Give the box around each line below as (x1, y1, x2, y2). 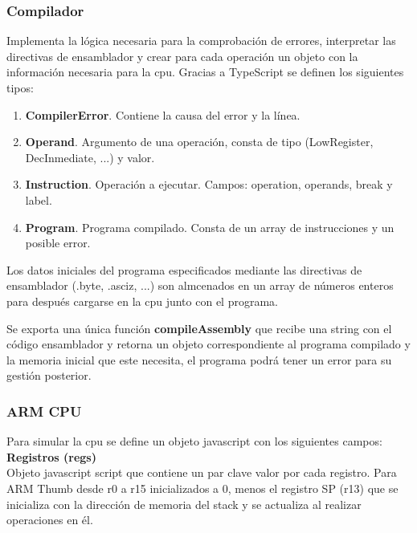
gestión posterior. (6, 367, 92, 384)
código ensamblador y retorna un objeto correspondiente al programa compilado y (6, 336, 411, 352)
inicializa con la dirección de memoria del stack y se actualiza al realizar (6, 495, 362, 512)
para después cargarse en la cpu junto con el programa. (6, 292, 278, 309)
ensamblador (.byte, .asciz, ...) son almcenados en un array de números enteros (6, 277, 394, 294)
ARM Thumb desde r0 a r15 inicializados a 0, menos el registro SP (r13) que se (6, 479, 399, 496)
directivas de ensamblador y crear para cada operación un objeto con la (6, 47, 358, 64)
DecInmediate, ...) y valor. (25, 149, 155, 165)
